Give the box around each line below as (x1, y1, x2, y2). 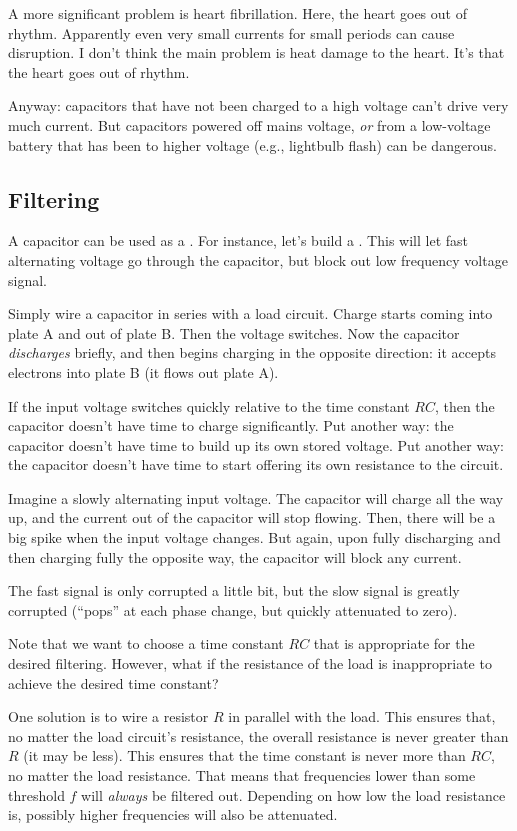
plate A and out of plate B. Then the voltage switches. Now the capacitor (8, 322, 460, 343)
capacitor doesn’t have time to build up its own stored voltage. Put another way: (8, 434, 504, 455)
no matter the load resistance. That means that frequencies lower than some (8, 765, 476, 786)
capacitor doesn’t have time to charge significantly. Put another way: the (8, 415, 454, 436)
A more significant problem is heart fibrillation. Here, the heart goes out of (8, 3, 467, 23)
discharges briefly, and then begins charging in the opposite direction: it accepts (8, 342, 496, 363)
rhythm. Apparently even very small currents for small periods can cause (8, 22, 455, 43)
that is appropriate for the (313, 633, 475, 654)
